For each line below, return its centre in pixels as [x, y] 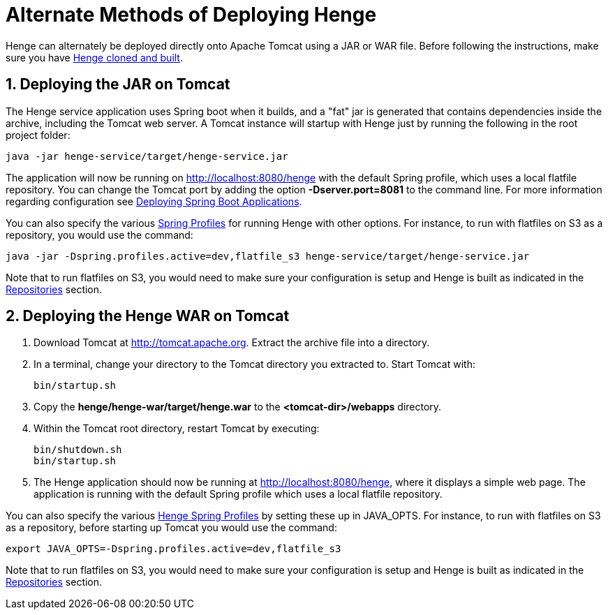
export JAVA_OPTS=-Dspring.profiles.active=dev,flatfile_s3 [173, 549]
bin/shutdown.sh [78, 450]
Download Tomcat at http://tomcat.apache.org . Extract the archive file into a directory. [232, 343]
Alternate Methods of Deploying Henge [191, 15]
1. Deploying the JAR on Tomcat [118, 84]
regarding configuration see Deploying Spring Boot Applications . [154, 201]
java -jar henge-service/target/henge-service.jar [147, 156]
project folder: [38, 135]
